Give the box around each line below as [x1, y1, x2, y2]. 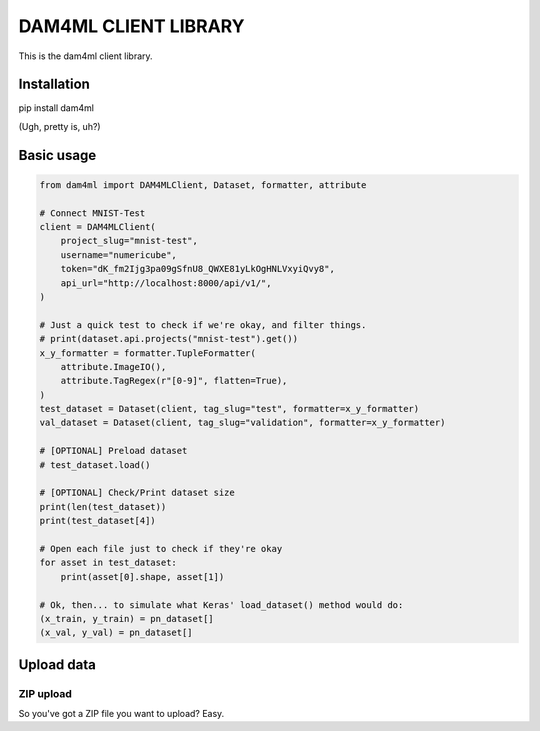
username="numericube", [60, 249, 177, 260]
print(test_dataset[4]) [39, 515, 157, 527]
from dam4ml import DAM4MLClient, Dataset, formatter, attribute [39, 179, 367, 190]
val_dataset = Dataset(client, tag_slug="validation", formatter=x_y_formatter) [39, 417, 446, 429]
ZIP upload [18, 686, 72, 700]
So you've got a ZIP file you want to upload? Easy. [18, 708, 225, 720]
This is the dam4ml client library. [18, 50, 154, 62]
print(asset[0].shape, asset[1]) [60, 571, 225, 582]
